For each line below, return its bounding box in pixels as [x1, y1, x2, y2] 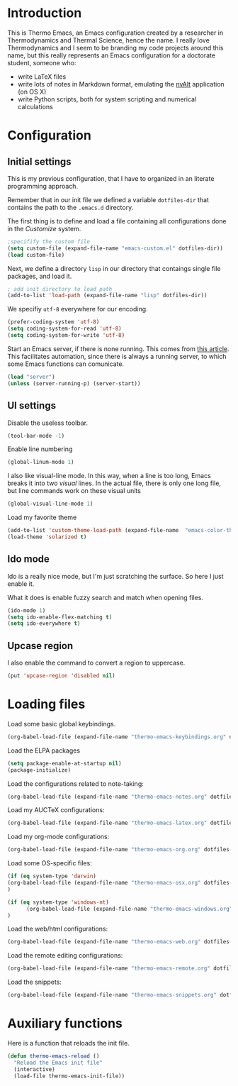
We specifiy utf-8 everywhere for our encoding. [7, 305, 148, 314]
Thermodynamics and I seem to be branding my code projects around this [7, 43, 224, 52]
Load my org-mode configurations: [7, 832, 110, 841]
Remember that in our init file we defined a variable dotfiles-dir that [7, 195, 209, 204]
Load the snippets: [7, 977, 62, 987]
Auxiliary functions [7, 1016, 123, 1031]
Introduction [7, 5, 82, 21]
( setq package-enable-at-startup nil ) [7, 760, 122, 767]
